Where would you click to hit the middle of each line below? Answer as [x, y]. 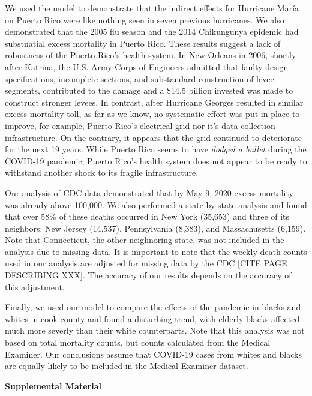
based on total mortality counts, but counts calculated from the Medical [138, 342]
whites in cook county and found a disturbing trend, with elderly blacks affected [152, 318]
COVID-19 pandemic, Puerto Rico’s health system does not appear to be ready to [156, 160]
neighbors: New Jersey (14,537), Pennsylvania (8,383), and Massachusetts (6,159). [155, 228]
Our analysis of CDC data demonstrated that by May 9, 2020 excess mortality [149, 192]
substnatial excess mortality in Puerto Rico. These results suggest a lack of [143, 43]
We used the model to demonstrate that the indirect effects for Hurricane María [152, 8]
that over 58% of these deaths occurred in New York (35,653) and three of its [147, 216]
